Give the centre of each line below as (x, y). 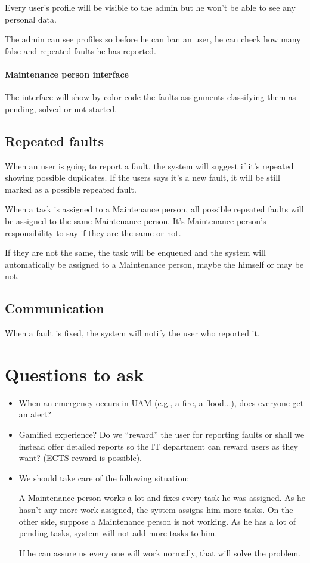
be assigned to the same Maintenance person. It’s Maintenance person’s (136, 220)
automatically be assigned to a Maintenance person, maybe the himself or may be (154, 264)
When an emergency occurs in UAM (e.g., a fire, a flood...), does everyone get (161, 402)
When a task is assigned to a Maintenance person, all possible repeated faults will (154, 209)
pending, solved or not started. (61, 108)
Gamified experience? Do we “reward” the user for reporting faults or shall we (162, 434)
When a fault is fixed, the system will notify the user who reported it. (132, 333)
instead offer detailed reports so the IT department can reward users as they (158, 446)
